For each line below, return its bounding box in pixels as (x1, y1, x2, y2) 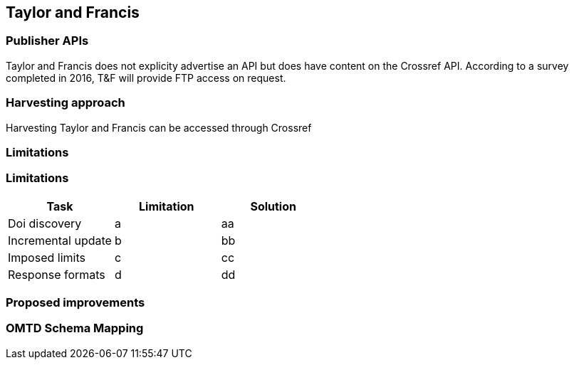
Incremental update (8, 233, 112, 248)
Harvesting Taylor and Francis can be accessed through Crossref (6, 121, 312, 134)
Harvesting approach (6, 95, 125, 110)
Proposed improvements (6, 295, 145, 310)
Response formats (8, 267, 105, 282)
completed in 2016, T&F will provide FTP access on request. (6, 71, 286, 84)
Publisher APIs (6, 33, 89, 48)
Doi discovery (8, 216, 82, 231)
